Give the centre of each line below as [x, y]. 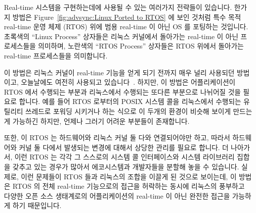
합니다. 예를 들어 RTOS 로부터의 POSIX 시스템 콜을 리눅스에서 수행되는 [130, 101]
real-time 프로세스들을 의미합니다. [56, 55]
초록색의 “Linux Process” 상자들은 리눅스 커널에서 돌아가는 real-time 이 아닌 [121, 36]
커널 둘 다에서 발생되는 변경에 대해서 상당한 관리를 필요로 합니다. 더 [124, 147]
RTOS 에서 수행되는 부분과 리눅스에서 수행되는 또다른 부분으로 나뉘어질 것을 [123, 91]
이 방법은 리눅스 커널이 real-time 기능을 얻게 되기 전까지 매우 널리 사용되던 [119, 72]
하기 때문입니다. [37, 205]
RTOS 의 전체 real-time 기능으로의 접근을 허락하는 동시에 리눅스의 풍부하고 [128, 186]
